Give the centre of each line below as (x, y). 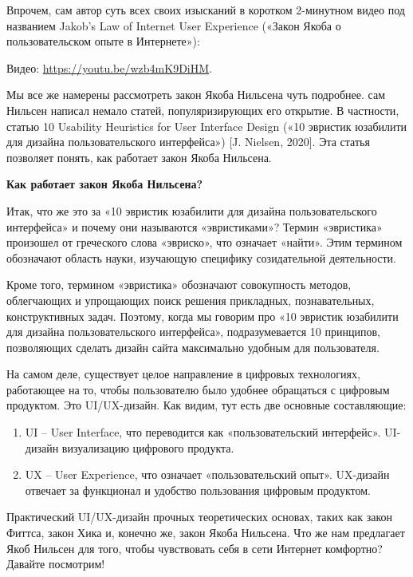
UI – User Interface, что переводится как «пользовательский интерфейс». (203, 432)
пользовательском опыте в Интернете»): (103, 41)
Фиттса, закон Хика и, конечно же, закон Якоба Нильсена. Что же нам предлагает (206, 533)
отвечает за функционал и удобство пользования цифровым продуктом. (198, 490)
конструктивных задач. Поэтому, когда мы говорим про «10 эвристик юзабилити (203, 316)
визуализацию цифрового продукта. (148, 447)
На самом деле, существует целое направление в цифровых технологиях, (183, 374)
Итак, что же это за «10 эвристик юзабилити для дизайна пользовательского (192, 210)
